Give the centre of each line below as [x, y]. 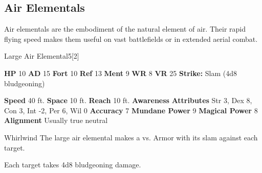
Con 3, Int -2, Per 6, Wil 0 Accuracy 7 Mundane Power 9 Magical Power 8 [131, 110]
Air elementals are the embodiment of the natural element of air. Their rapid [125, 29]
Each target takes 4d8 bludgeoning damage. [73, 165]
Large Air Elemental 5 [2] [42, 56]
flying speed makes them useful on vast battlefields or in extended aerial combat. [131, 39]
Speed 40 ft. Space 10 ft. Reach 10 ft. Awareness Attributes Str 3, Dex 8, [128, 100]
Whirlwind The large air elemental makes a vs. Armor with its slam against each [131, 137]
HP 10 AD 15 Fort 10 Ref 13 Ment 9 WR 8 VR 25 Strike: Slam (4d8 [121, 73]
